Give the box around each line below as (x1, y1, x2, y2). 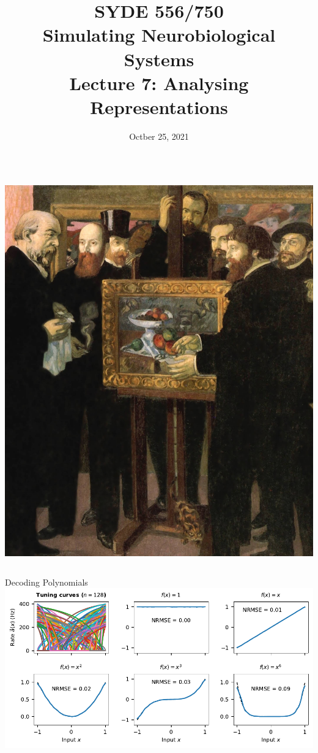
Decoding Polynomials (5, 575, 88, 588)
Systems (124, 46, 194, 71)
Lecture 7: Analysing (69, 70, 249, 95)
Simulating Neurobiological (42, 22, 276, 47)
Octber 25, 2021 (129, 129, 189, 142)
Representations (90, 94, 228, 119)
